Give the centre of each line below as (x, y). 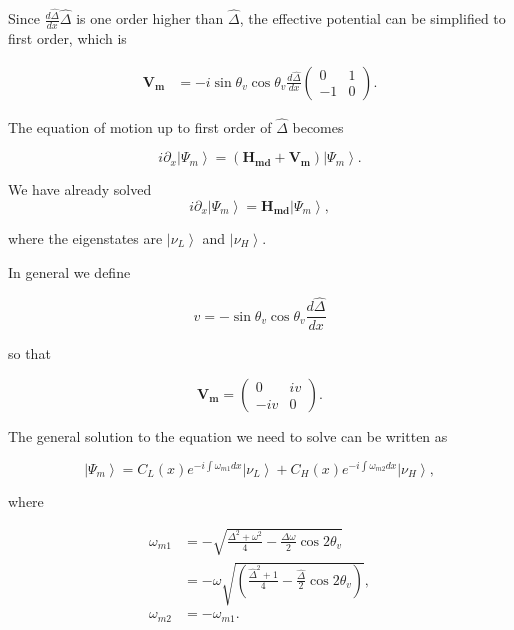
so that (29, 353)
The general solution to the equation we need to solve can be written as (228, 436)
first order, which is (67, 37)
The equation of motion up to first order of (140, 126)
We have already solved (80, 189)
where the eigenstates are (85, 237)
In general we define (69, 271)
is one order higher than (150, 18)
